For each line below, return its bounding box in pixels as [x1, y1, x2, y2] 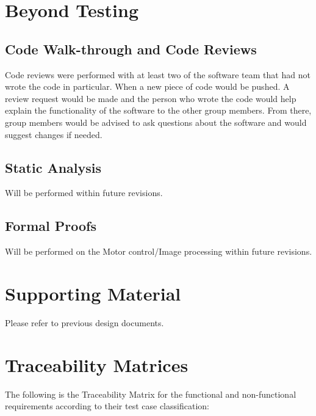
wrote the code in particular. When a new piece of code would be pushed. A [5, 80, 290, 93]
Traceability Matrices [5, 352, 189, 377]
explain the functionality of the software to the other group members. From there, [5, 104, 312, 117]
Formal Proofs [5, 216, 97, 235]
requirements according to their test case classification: [5, 400, 209, 412]
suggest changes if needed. [5, 128, 102, 140]
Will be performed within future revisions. [5, 186, 163, 199]
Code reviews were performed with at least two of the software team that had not [5, 68, 311, 81]
